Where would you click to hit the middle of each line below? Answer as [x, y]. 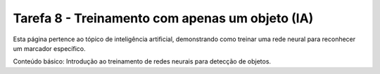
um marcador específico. [49, 48]
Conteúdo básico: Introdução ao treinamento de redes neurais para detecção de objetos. [142, 61]
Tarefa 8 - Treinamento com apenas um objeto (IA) [163, 18]
